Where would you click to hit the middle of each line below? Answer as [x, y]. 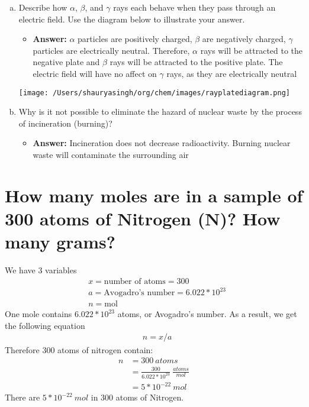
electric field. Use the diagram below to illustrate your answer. [132, 19]
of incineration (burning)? [65, 123]
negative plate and [66, 62]
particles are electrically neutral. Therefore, [111, 50]
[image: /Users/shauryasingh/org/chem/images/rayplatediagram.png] [154, 93]
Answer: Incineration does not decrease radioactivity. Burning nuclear [162, 143]
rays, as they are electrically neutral [232, 73]
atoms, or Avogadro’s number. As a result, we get [207, 314]
